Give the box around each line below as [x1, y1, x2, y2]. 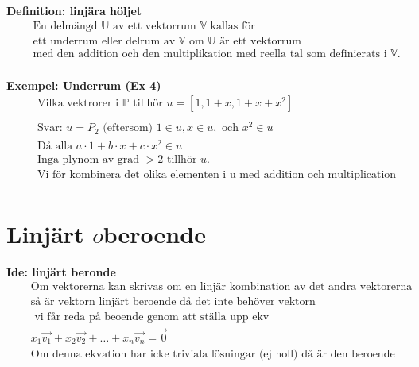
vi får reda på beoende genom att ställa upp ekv [34, 311, 270, 323]
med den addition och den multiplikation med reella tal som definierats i [33, 48, 387, 60]
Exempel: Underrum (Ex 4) [6, 76, 161, 93]
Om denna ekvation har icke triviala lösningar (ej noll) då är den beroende [30, 349, 395, 361]
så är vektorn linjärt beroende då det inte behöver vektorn [30, 296, 316, 308]
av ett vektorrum [113, 20, 196, 32]
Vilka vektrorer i [37, 98, 119, 110]
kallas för [210, 20, 255, 32]
